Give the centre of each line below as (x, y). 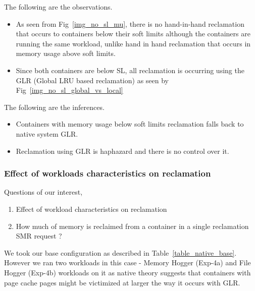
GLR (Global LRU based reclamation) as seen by (92, 80)
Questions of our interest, (43, 192)
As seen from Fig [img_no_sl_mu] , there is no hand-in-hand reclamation (130, 23)
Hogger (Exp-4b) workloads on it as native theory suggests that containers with (127, 272)
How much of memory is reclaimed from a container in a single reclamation (132, 226)
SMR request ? (39, 236)
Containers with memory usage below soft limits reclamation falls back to (130, 124)
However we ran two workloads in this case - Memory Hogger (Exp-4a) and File (127, 263)
